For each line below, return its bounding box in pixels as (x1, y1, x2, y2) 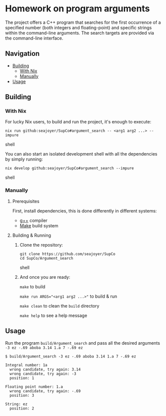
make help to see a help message (19, 312, 88, 318)
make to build (19, 283, 46, 290)
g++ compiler (19, 217, 48, 223)
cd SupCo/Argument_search (19, 256, 73, 260)
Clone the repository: (19, 242, 63, 248)
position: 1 (9, 375, 35, 380)
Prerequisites (12, 198, 40, 204)
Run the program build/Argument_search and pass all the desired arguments (5, 340, 160, 346)
